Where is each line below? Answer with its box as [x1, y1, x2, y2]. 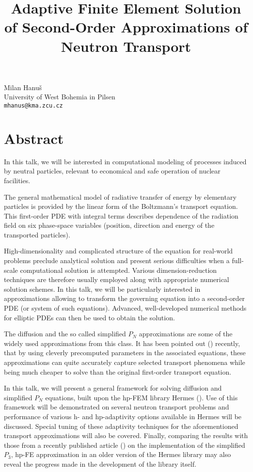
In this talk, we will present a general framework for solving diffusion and [4, 383, 222, 393]
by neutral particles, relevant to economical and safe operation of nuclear [4, 166, 221, 176]
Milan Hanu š [4, 82, 42, 92]
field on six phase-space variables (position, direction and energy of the [4, 220, 215, 230]
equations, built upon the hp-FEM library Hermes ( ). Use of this [45, 392, 238, 402]
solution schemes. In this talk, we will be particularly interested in [4, 283, 201, 294]
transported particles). [4, 229, 70, 239]
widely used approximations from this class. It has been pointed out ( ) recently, [4, 338, 240, 348]
